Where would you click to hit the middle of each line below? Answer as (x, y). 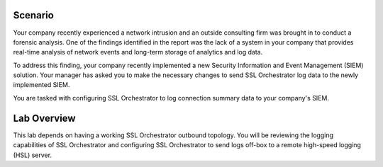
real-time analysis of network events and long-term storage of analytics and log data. (138, 52)
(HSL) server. (33, 155)
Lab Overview (44, 118)
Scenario (34, 15)
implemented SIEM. (41, 85)
